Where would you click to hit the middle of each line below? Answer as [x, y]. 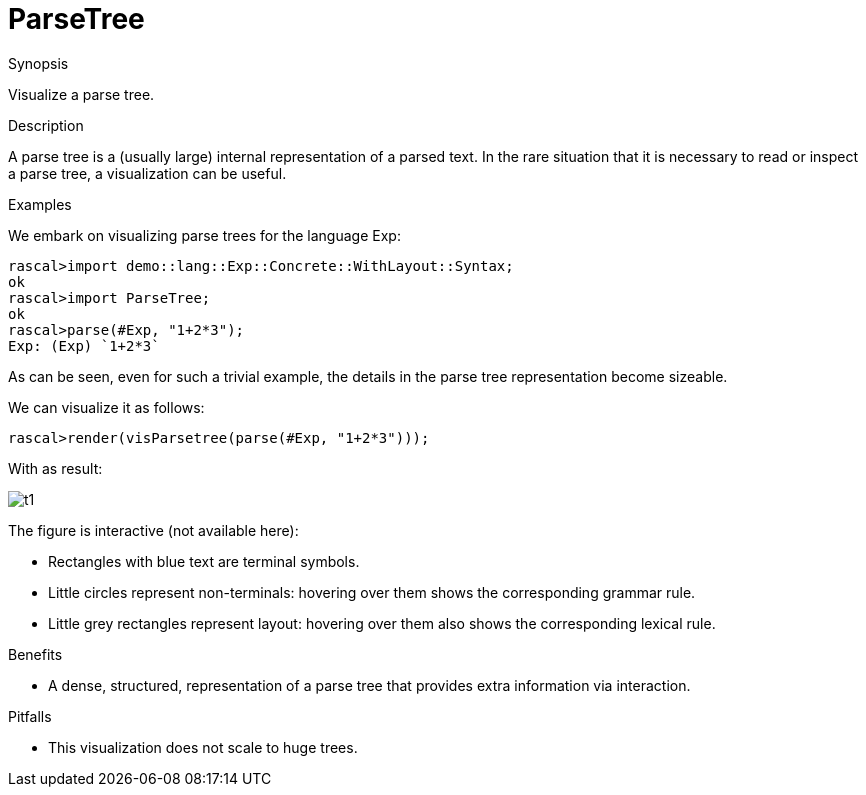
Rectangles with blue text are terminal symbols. [204, 561]
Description [46, 125]
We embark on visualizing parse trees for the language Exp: [204, 235]
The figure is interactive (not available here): [153, 530]
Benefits [35, 654]
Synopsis [38, 63]
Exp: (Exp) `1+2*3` [84, 345]
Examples [40, 204]
